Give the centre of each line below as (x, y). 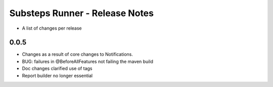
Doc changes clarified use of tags (57, 68)
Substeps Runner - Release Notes (82, 13)
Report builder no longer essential (57, 75)
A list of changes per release (52, 28)
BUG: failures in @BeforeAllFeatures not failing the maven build (88, 61)
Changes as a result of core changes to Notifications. (78, 54)
